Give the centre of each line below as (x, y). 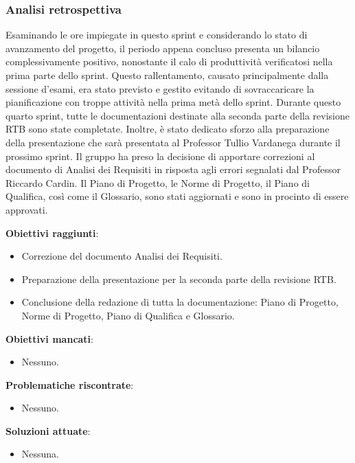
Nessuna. (41, 454)
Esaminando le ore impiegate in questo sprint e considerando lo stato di (157, 35)
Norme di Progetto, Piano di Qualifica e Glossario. (128, 315)
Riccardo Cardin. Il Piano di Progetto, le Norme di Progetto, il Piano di (158, 182)
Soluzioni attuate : (48, 430)
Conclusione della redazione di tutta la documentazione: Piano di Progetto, (180, 302)
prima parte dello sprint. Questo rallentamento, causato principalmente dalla (167, 75)
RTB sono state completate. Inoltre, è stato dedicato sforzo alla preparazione (168, 129)
